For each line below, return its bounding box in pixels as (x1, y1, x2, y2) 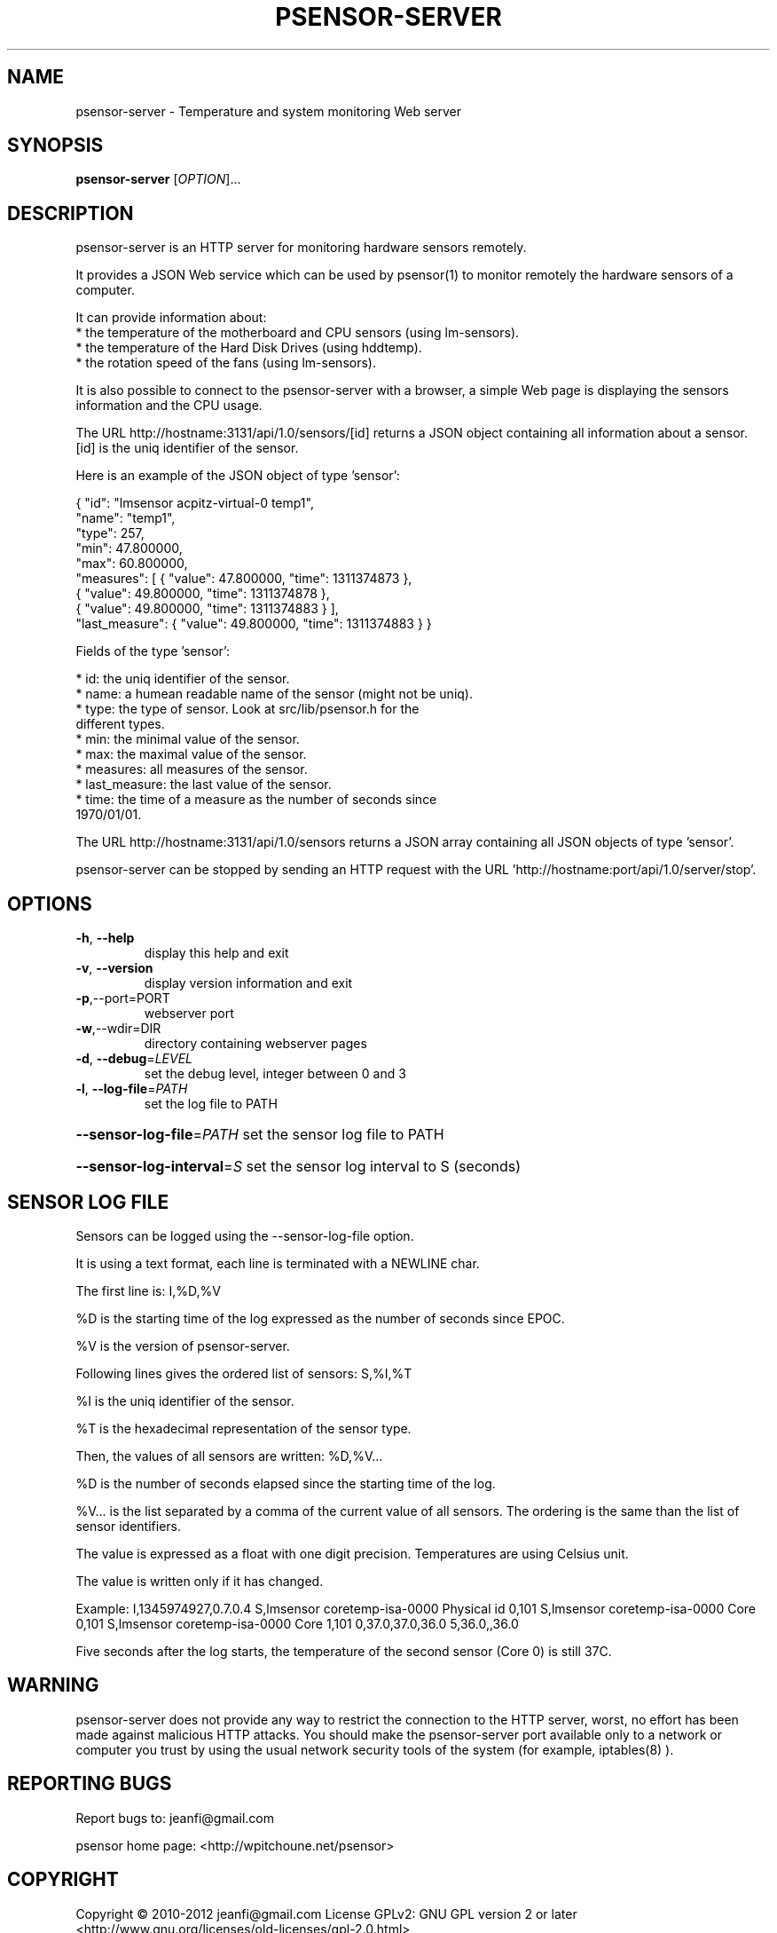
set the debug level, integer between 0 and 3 (144, 1066, 406, 1082)
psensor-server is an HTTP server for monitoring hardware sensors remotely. (75, 240, 527, 256)
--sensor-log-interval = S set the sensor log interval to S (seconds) (75, 1157, 522, 1176)
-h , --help (75, 930, 135, 946)
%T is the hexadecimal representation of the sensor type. (75, 1420, 412, 1436)
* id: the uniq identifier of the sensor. (75, 671, 290, 687)
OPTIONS (7, 892, 92, 915)
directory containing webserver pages (144, 1036, 367, 1052)
